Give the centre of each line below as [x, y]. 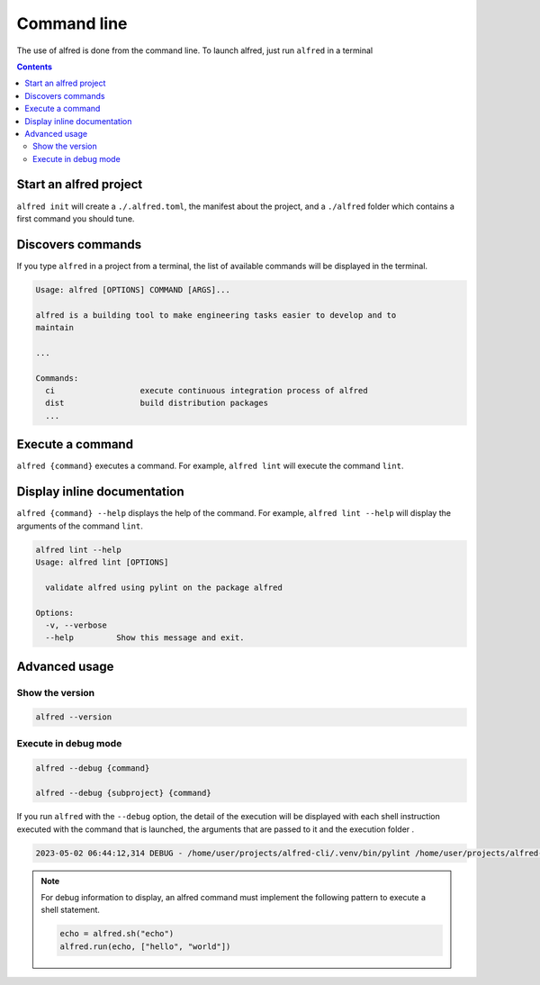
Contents [35, 67]
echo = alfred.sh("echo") [117, 934]
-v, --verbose [76, 625]
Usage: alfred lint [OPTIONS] [102, 562]
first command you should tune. [76, 218]
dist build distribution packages [157, 403]
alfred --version [74, 717]
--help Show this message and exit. [145, 638]
